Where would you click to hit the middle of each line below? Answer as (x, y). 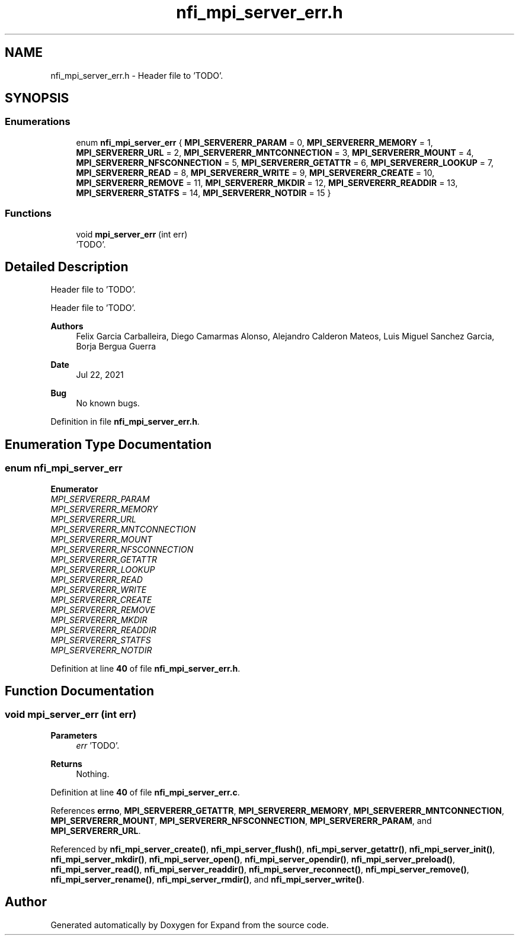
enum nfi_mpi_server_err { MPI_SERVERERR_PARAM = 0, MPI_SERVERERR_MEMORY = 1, (254, 142)
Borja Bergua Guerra (116, 347)
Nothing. (93, 774)
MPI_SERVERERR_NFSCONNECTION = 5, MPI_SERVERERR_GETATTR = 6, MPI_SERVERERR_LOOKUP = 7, (285, 162)
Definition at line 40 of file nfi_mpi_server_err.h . (145, 668)
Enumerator (74, 489)
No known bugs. (108, 403)
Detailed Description (67, 267)
